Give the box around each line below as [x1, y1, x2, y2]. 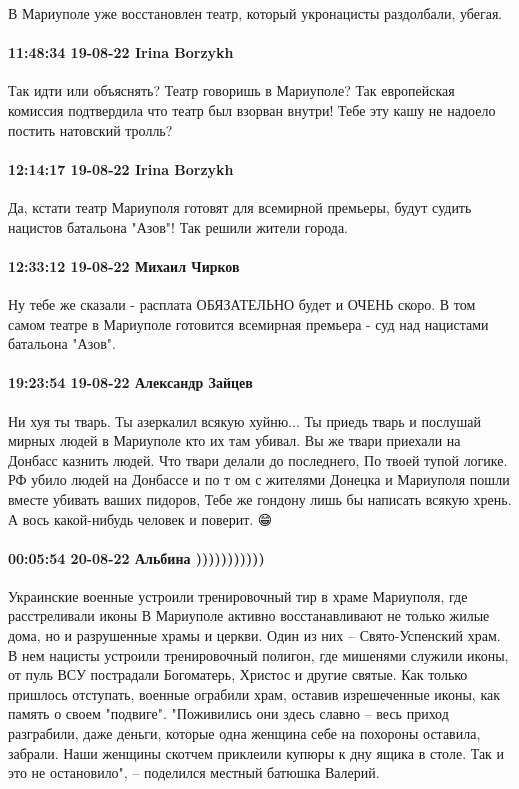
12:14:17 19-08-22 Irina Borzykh [8, 158, 234, 179]
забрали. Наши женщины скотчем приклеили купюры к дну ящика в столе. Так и [8, 742, 505, 763]
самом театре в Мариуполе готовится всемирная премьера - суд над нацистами [8, 313, 489, 334]
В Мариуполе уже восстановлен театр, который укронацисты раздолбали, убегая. [8, 3, 503, 23]
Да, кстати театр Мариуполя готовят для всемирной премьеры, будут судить [8, 196, 472, 217]
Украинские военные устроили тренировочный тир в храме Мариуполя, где [8, 585, 468, 606]
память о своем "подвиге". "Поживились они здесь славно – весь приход [8, 703, 449, 724]
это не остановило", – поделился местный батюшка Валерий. [8, 762, 380, 783]
